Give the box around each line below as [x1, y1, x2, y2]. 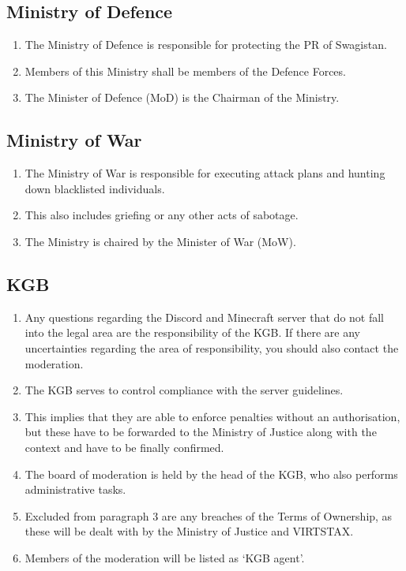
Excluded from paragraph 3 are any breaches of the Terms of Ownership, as [24, 507, 393, 524]
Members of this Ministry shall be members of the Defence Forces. [24, 62, 346, 79]
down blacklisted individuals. [24, 180, 165, 196]
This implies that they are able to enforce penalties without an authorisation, [24, 408, 400, 424]
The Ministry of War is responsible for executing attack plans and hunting [24, 165, 385, 181]
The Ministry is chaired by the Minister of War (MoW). [24, 233, 296, 249]
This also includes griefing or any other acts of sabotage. [24, 207, 299, 223]
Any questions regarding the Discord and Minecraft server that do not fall [24, 308, 385, 325]
